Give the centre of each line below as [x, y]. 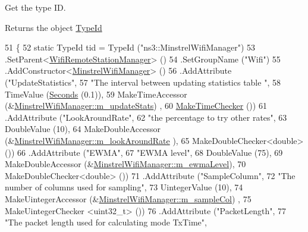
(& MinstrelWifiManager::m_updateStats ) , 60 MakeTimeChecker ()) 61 [136, 106]
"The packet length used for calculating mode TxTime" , [106, 222]
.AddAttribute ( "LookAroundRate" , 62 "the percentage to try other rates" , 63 [146, 117]
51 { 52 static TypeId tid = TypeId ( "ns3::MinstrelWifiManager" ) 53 [130, 47]
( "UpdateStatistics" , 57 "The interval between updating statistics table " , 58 [143, 82]
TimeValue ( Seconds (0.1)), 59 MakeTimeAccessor [96, 94]
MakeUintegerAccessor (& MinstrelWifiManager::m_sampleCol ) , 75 [128, 198]
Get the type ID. [35, 7]
